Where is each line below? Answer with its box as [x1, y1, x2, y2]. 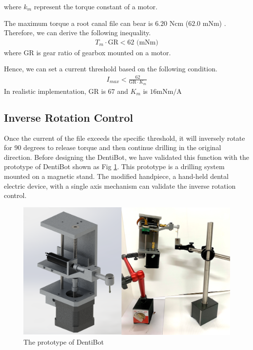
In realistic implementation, [4, 86, 86, 96]
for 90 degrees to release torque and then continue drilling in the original [4, 142, 221, 153]
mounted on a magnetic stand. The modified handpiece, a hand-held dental [4, 171, 229, 181]
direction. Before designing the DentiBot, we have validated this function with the [4, 152, 249, 162]
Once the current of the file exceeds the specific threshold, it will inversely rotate [4, 132, 245, 143]
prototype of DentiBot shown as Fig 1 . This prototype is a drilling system [4, 161, 225, 172]
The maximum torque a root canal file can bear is [4, 18, 153, 28]
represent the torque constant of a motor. [34, 1, 157, 11]
